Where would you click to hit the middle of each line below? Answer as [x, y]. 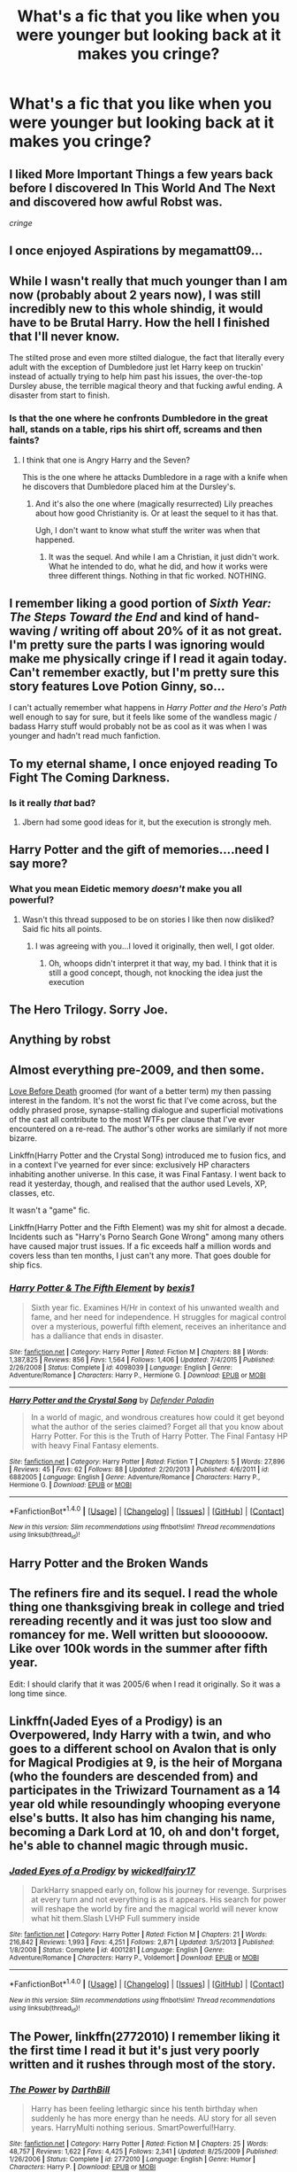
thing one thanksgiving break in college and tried [147, 1607]
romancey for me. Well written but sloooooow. [139, 1635]
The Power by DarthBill [60, 2090]
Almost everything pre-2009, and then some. [137, 1070]
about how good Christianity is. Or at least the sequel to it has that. [156, 513]
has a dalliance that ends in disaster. [97, 1336]
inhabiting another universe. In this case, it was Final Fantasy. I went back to [148, 1175]
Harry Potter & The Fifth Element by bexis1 [102, 1288]
